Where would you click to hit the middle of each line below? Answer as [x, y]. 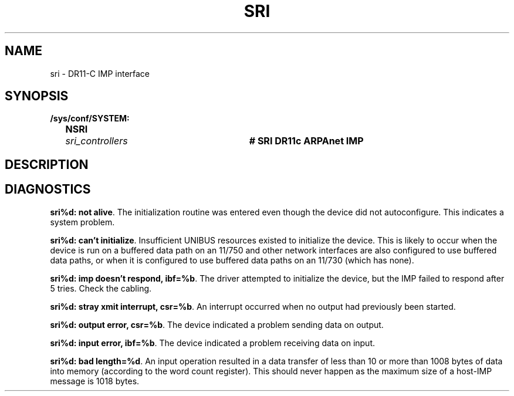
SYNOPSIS [37, 96]
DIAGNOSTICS [48, 189]
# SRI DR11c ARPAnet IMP [306, 141]
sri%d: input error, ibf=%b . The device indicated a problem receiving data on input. [213, 343]
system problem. [82, 222]
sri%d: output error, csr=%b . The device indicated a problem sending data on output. [217, 324]
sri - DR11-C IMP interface [100, 73]
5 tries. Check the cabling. [101, 288]
